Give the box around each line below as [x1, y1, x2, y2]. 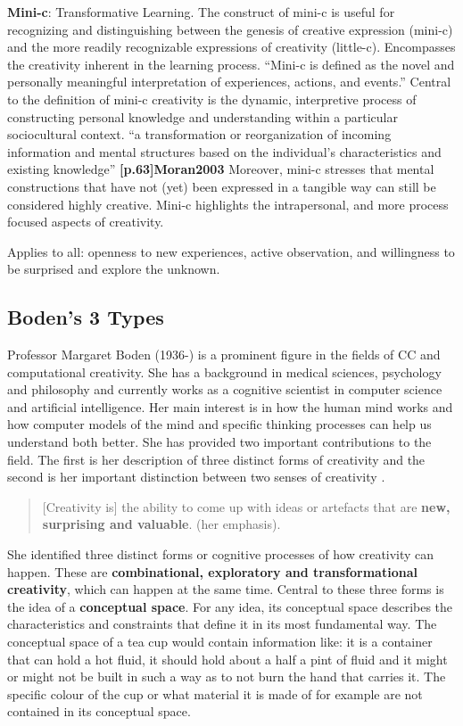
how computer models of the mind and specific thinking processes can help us [7, 415, 432, 433]
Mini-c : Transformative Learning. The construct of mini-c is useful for [7, 3, 395, 21]
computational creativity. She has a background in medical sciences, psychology [7, 362, 442, 381]
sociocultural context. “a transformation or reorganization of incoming [7, 125, 392, 144]
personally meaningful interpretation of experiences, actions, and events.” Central [7, 72, 451, 91]
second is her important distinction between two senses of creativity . [7, 467, 385, 486]
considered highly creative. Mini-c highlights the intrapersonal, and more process [7, 194, 449, 213]
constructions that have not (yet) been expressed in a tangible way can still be [7, 177, 436, 195]
